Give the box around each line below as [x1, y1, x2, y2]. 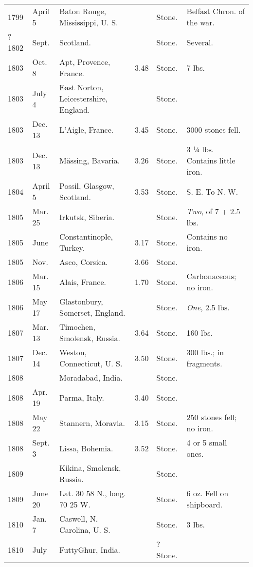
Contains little [186, 155, 235, 166]
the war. [186, 17, 215, 28]
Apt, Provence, [59, 56, 110, 67]
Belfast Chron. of [186, 5, 245, 17]
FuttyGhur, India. [59, 544, 120, 555]
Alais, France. [59, 276, 106, 287]
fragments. [186, 358, 222, 369]
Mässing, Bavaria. [59, 155, 120, 166]
